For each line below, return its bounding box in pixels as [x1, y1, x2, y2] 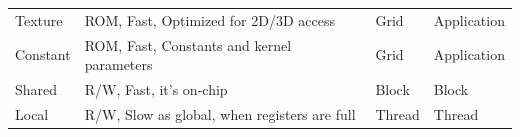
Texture [15, 9, 63, 30]
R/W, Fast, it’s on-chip [84, 79, 228, 100]
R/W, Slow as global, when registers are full [84, 103, 356, 124]
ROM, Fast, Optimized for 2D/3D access [84, 9, 336, 30]
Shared [15, 79, 58, 100]
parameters [84, 54, 153, 75]
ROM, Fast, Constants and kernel [84, 34, 292, 55]
